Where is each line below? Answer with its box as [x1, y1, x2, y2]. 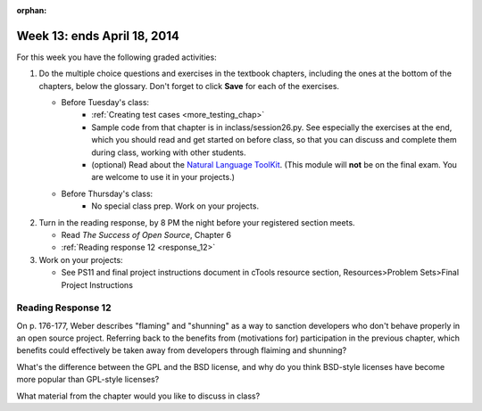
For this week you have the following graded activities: [16, 52, 218, 62]
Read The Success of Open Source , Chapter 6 [61, 229, 232, 240]
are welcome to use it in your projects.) [91, 172, 236, 183]
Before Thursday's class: [61, 188, 154, 199]
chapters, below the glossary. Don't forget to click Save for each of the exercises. [38, 80, 339, 91]
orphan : [16, 5, 47, 15]
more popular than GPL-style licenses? [16, 374, 160, 385]
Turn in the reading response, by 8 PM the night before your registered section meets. [38, 217, 356, 227]
